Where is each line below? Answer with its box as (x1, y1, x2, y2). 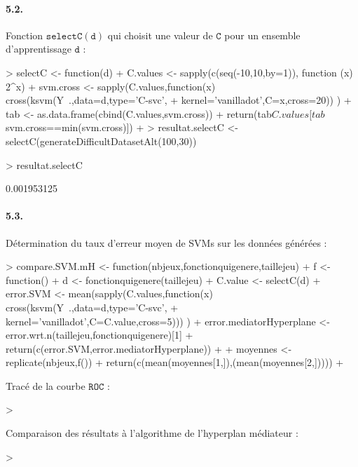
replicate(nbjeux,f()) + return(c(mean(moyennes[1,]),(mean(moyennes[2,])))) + (6, 355, 344, 370)
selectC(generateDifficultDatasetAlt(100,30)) (6, 133, 197, 148)
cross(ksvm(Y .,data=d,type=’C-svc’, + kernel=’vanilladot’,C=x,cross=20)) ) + (6, 93, 352, 107)
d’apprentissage (6, 41, 71, 56)
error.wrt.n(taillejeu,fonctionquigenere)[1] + (6, 327, 193, 342)
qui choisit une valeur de (107, 27, 213, 42)
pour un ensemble (224, 27, 301, 42)
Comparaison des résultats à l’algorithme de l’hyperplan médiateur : (6, 426, 298, 440)
